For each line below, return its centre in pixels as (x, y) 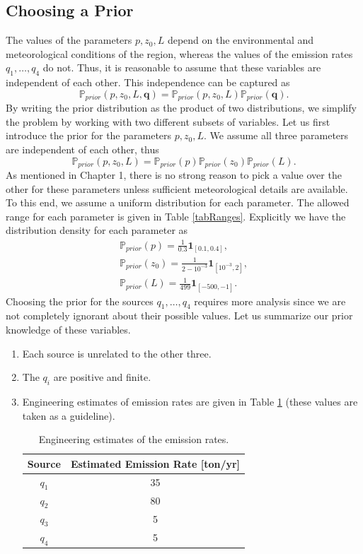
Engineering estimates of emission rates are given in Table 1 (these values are (190, 401)
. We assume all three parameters (276, 135)
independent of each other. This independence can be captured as (148, 82)
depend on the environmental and (241, 40)
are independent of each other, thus (82, 149)
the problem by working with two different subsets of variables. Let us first (168, 121)
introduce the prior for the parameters (89, 135)
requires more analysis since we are (270, 301)
